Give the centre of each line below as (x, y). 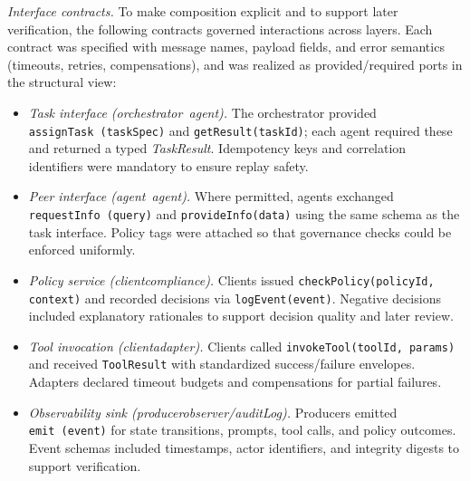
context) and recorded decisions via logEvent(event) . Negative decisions (235, 298)
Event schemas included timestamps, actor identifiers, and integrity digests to (244, 447)
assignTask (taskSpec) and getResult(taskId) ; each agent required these (240, 130)
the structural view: (62, 82)
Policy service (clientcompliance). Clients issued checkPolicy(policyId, (231, 279)
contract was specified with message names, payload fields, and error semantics (226, 47)
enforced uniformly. (82, 250)
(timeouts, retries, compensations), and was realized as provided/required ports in (235, 64)
